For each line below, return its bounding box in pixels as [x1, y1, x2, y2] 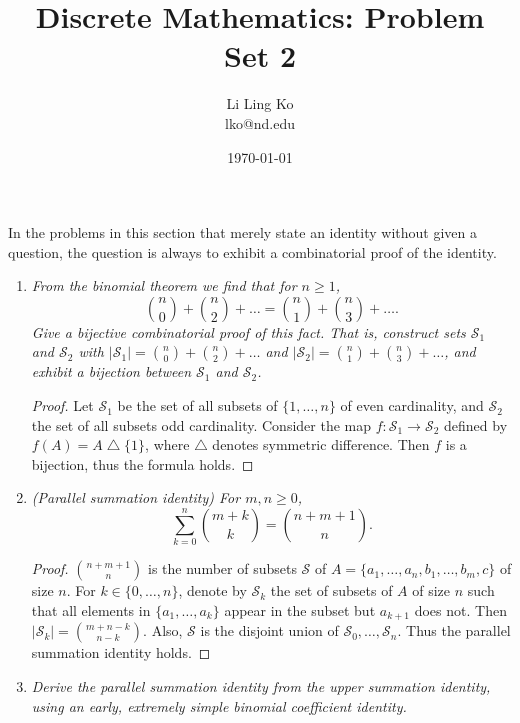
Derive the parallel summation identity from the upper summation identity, [31, 676, 491, 696]
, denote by [178, 580, 247, 601]
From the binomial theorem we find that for [31, 275, 297, 296]
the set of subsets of [270, 580, 393, 601]
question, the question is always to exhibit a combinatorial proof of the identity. [8, 241, 497, 262]
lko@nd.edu [224, 112, 296, 133]
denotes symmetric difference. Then [212, 434, 430, 455]
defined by [444, 414, 508, 435]
